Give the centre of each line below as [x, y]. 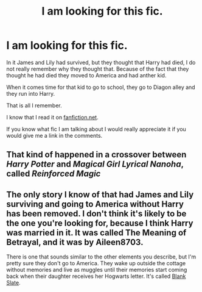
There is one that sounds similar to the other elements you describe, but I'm [101, 257]
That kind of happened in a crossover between [96, 155]
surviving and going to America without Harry [95, 204]
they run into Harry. [31, 93]
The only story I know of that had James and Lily [100, 194]
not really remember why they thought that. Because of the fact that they [98, 69]
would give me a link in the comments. [54, 135]
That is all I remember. [34, 105]
